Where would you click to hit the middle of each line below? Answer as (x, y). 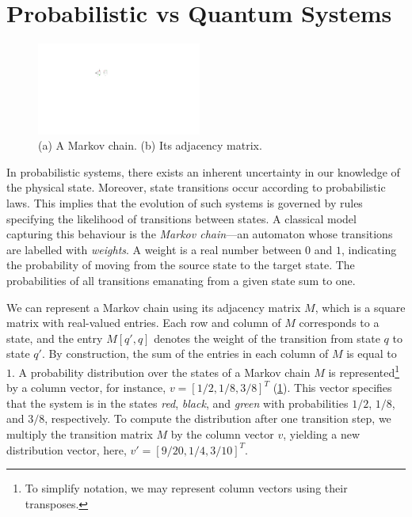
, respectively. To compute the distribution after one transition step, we (218, 418)
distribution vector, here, (67, 449)
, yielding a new (322, 433)
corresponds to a (339, 323)
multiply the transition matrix (80, 433)
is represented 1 (364, 371)
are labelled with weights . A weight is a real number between (154, 249)
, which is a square (360, 307)
